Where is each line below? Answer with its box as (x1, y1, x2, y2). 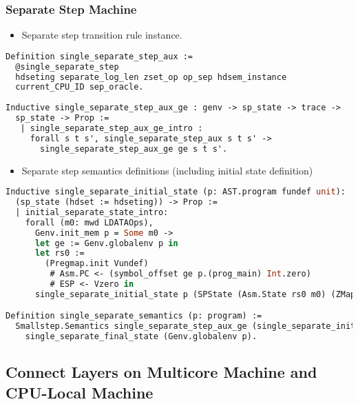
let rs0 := (34, 248, 85, 259)
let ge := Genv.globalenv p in (34, 238, 178, 248)
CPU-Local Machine (6, 381, 154, 403)
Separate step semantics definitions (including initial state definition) (21, 163, 313, 177)
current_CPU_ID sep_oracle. (15, 82, 144, 92)
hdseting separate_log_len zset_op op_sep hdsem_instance (15, 72, 287, 82)
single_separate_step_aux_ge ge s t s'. (40, 143, 228, 154)
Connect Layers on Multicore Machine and (6, 361, 317, 383)
